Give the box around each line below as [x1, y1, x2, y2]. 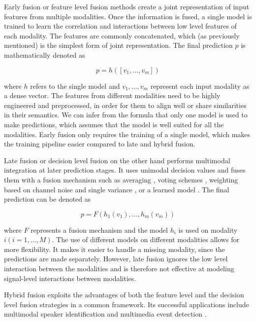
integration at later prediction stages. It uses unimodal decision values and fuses [4, 165, 246, 175]
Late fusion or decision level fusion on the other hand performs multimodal [4, 155, 230, 165]
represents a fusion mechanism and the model [31, 224, 168, 235]
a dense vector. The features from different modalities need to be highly [4, 90, 221, 101]
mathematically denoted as [4, 49, 85, 60]
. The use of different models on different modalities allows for [52, 234, 239, 245]
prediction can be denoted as [4, 194, 91, 204]
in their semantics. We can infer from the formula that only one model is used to [4, 109, 248, 120]
